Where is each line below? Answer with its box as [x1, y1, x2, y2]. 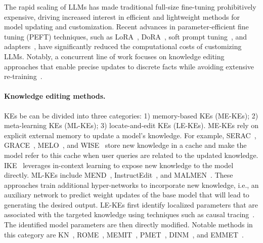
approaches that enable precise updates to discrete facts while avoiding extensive [4, 61, 254, 71]
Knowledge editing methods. [4, 91, 106, 101]
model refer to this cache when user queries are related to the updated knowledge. [4, 149, 258, 160]
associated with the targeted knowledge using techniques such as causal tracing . [4, 209, 255, 220]
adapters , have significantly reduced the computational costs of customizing [4, 41, 242, 52]
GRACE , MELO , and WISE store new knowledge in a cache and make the [4, 140, 247, 150]
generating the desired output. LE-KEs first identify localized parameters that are [4, 199, 258, 210]
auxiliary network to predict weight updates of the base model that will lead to [4, 189, 249, 200]
